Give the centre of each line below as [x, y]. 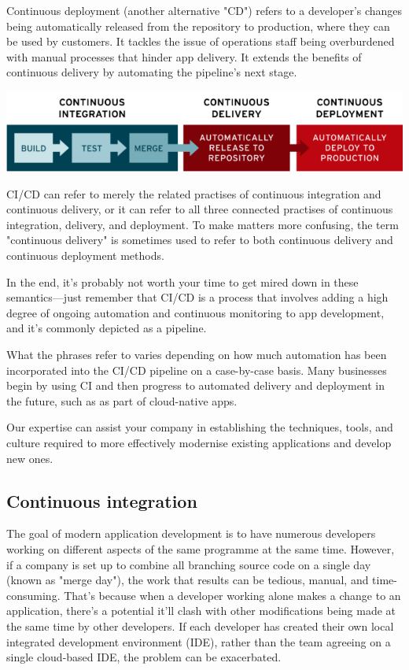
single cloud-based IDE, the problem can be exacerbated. [144, 657]
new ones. [30, 458]
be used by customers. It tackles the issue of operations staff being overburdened [201, 41]
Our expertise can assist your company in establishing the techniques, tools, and [200, 427]
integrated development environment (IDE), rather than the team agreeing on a [199, 641]
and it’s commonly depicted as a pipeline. [107, 328]
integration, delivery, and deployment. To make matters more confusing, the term [203, 224]
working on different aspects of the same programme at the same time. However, [201, 549]
